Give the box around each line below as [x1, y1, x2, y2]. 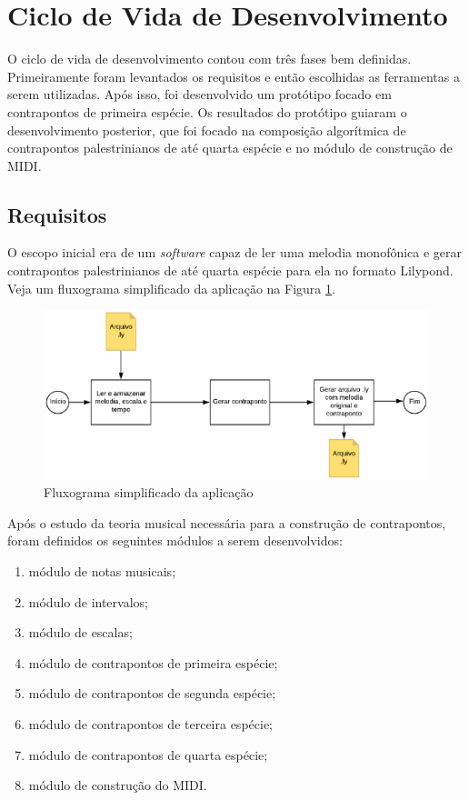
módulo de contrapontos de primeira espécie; [28, 653, 278, 672]
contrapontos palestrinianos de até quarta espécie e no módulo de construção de [7, 138, 453, 157]
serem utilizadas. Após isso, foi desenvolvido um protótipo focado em [7, 85, 392, 104]
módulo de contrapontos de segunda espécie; [28, 684, 276, 703]
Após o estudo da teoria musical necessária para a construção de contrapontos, [7, 513, 446, 532]
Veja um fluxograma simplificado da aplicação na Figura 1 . [7, 278, 335, 297]
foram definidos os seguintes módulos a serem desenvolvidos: [7, 531, 343, 550]
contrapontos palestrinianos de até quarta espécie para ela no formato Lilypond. [7, 261, 454, 280]
